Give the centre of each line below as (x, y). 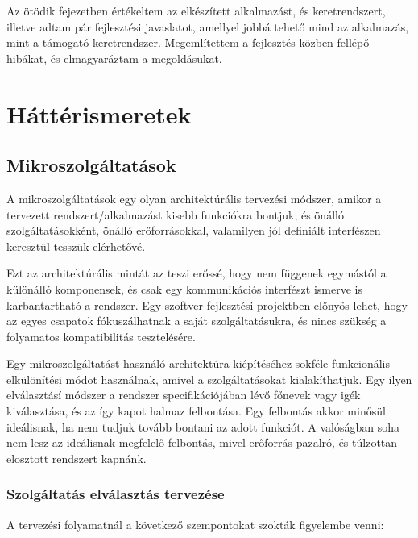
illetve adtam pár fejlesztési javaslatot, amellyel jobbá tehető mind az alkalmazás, (208, 26)
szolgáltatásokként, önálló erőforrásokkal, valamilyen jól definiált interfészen (194, 230)
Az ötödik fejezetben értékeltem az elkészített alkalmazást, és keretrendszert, (196, 10)
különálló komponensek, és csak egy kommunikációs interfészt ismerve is (184, 288)
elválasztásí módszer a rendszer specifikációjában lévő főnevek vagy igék (184, 395)
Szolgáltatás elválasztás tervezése (116, 494)
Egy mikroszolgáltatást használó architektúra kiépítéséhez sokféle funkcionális (198, 363)
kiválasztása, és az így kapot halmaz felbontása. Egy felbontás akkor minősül (196, 411)
